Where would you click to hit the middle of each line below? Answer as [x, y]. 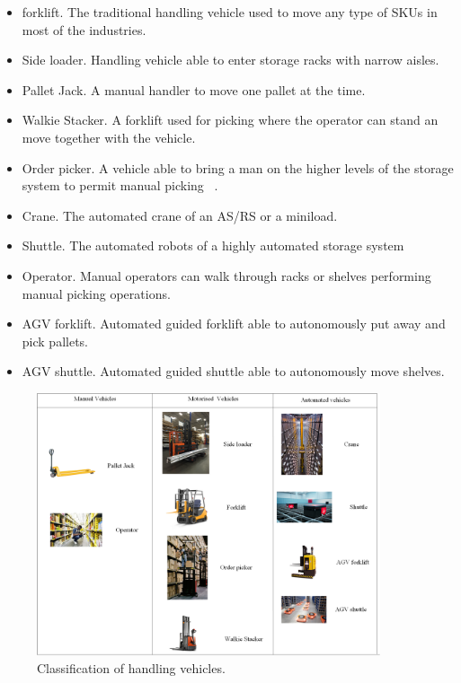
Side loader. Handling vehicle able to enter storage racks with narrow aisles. [230, 60]
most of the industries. [84, 29]
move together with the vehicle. [109, 137]
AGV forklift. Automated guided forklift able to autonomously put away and [234, 324]
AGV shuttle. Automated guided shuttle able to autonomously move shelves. [233, 371]
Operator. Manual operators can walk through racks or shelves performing [226, 275]
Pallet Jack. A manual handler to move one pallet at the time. [194, 89]
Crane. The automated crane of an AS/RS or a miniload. [180, 215]
